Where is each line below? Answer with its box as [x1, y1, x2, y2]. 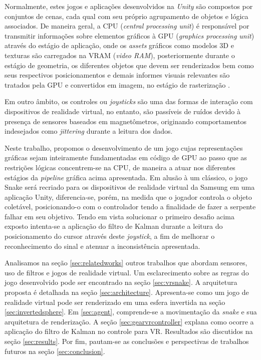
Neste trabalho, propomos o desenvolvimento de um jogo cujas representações [5, 142, 243, 153]
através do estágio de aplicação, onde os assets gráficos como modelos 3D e [5, 40, 234, 51]
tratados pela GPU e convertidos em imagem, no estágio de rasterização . [5, 79, 230, 90]
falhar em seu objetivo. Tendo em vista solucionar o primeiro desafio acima [5, 211, 234, 221]
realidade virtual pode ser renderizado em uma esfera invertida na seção [5, 296, 225, 307]
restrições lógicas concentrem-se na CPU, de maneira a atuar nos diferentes [5, 162, 235, 172]
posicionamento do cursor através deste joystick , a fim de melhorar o [5, 231, 215, 241]
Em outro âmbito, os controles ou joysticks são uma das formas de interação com [5, 96, 253, 107]
